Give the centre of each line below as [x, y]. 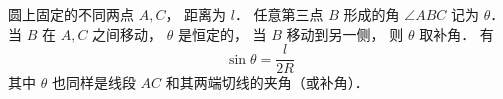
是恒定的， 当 [222, 33]
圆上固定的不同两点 [71, 14]
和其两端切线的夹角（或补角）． [267, 82]
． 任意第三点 [279, 14]
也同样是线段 [93, 82]
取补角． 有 [456, 33]
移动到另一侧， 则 [345, 33]
